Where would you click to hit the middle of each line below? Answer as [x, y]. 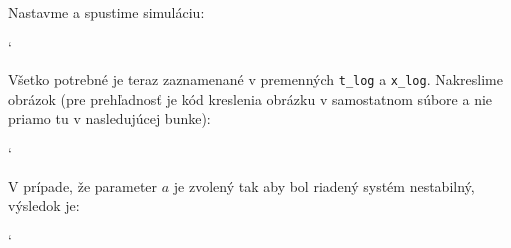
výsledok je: [44, 205]
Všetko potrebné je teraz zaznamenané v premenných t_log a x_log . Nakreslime [255, 79]
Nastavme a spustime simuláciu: [106, 12]
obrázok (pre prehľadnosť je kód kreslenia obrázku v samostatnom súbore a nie [250, 98]
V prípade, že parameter [83, 185]
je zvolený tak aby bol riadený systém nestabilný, [324, 185]
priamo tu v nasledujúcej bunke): [109, 118]
